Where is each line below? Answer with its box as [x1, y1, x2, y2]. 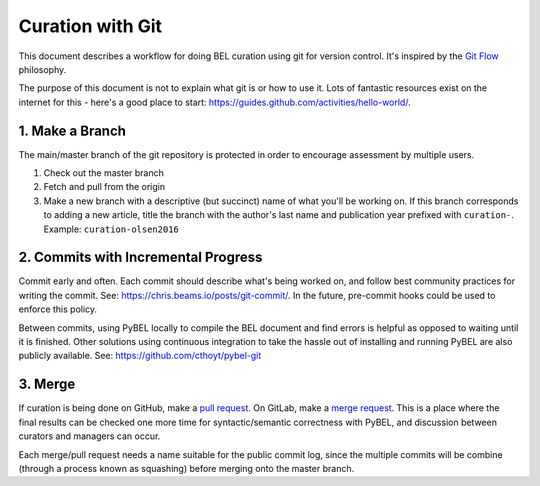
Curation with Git [18, 15, 163, 37]
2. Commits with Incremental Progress [18, 249, 263, 266]
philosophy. [18, 63, 67, 75]
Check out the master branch [43, 167, 165, 179]
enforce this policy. [18, 303, 98, 315]
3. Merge [18, 376, 76, 393]
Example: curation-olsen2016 [43, 223, 179, 235]
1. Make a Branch [18, 122, 127, 139]
